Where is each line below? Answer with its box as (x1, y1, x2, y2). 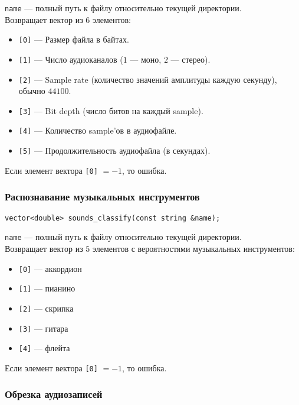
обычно (18, 85, 45, 97)
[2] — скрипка (18, 302, 74, 314)
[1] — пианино (18, 282, 75, 294)
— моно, (130, 53, 162, 65)
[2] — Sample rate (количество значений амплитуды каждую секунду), (18, 73, 277, 85)
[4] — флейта (18, 342, 70, 354)
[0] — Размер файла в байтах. (18, 33, 129, 46)
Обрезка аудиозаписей (5, 387, 103, 401)
